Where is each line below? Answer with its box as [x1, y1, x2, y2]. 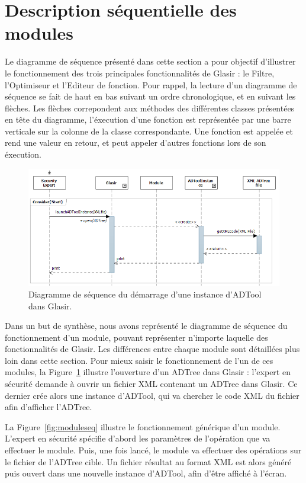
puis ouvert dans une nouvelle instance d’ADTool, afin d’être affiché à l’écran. [5, 467, 287, 479]
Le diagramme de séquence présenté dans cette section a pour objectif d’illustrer [5, 55, 296, 68]
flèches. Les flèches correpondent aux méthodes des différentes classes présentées [5, 101, 295, 114]
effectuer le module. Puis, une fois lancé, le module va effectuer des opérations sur [5, 444, 302, 456]
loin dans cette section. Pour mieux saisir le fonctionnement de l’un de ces [5, 354, 273, 366]
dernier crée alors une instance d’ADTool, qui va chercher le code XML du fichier [5, 389, 299, 401]
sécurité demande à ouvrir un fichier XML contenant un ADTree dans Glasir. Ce [5, 378, 298, 390]
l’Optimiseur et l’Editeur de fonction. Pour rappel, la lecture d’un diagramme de [5, 78, 297, 91]
